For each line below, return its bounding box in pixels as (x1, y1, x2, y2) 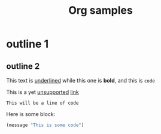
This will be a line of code (6, 100, 79, 106)
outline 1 (6, 37, 49, 51)
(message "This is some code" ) (6, 122, 84, 128)
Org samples (68, 4, 133, 17)
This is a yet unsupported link (6, 89, 79, 96)
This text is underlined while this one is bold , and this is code (6, 77, 156, 84)
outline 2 (6, 61, 40, 71)
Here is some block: (6, 111, 56, 117)
